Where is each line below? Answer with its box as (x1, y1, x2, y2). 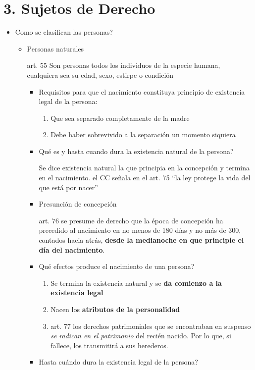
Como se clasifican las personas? (15, 27, 113, 37)
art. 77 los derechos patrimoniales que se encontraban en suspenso (51, 320, 251, 331)
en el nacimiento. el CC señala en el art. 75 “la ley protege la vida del (39, 172, 251, 183)
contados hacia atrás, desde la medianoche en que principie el (39, 235, 244, 245)
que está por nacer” (39, 182, 98, 192)
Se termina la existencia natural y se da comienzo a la (51, 277, 222, 288)
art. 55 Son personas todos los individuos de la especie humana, (27, 60, 220, 70)
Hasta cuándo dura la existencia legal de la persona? (39, 357, 198, 367)
